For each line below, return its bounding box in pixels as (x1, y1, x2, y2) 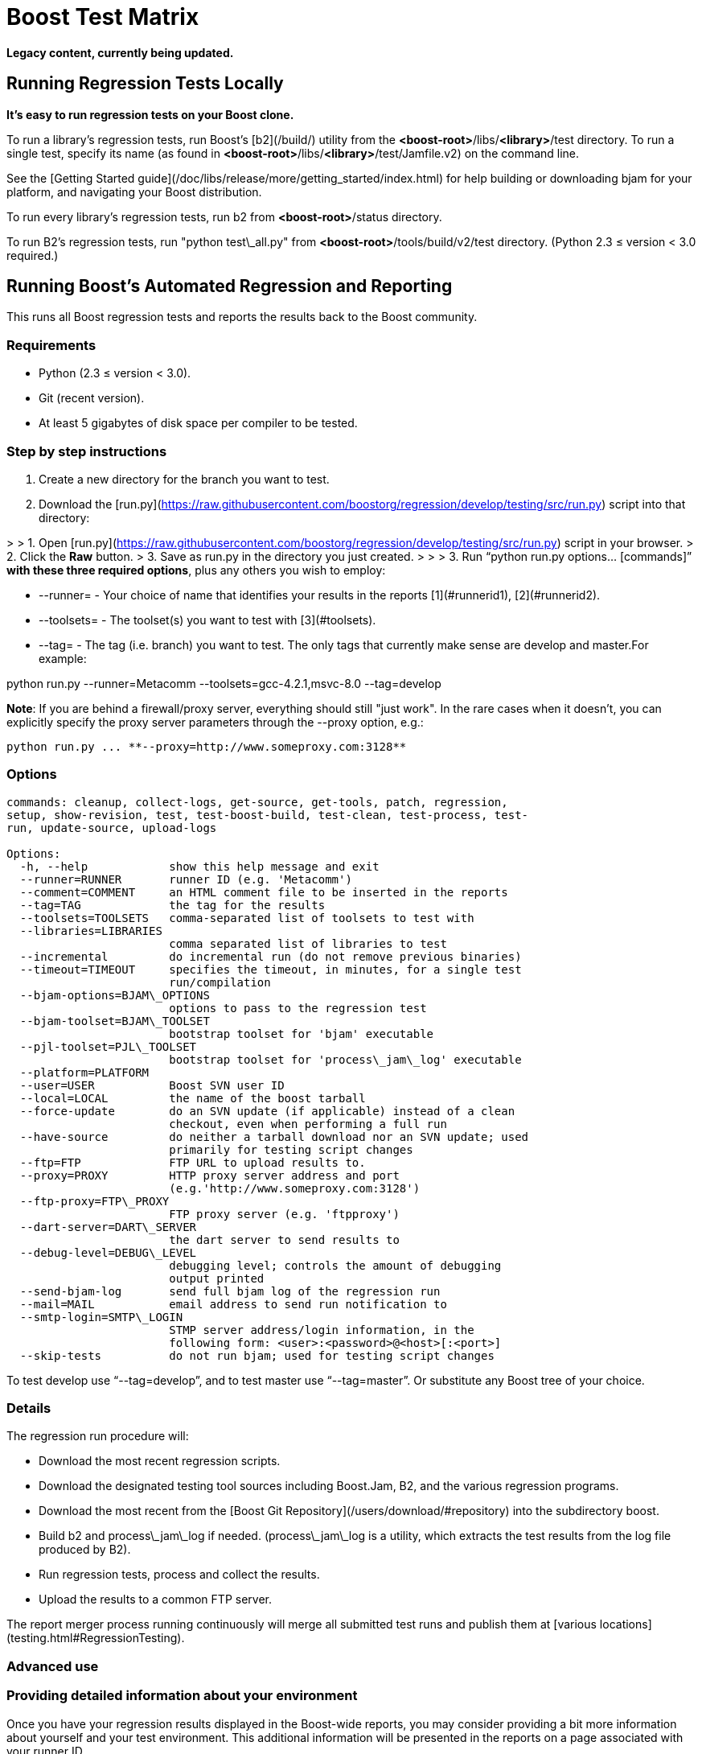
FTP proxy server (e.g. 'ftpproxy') (169, 1207, 400, 1221)
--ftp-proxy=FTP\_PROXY (19, 1194, 170, 1208)
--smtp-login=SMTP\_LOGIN (19, 1310, 183, 1324)
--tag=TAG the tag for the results (19, 898, 326, 912)
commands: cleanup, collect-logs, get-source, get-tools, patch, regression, (6, 795, 508, 809)
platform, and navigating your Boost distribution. (6, 184, 262, 199)
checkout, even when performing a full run (169, 1117, 447, 1130)
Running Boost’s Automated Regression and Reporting (6, 276, 453, 297)
